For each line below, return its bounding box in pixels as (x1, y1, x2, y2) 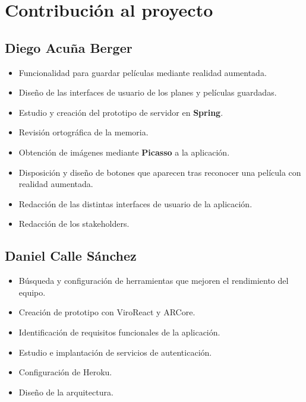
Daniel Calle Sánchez (5, 246, 137, 265)
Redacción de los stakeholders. (18, 217, 130, 230)
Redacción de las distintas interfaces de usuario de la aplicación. (18, 197, 253, 210)
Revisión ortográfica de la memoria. (18, 126, 149, 138)
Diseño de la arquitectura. (18, 385, 113, 398)
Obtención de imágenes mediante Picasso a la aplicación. (18, 145, 230, 158)
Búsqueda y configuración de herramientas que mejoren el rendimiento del (18, 274, 289, 287)
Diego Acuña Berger (5, 38, 133, 56)
